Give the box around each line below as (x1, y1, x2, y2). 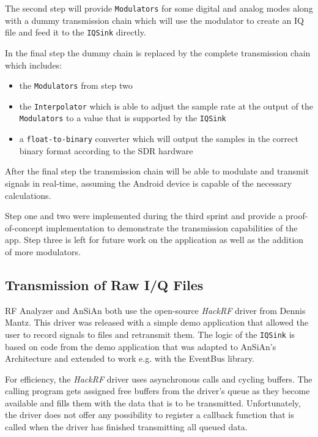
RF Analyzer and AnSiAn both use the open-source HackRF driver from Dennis (5, 304, 306, 316)
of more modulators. (5, 245, 81, 258)
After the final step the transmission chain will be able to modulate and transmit (5, 165, 309, 177)
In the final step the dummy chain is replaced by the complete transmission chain (5, 46, 311, 59)
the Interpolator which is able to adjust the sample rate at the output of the (19, 99, 313, 112)
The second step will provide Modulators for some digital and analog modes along (5, 2, 313, 14)
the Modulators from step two (19, 79, 133, 92)
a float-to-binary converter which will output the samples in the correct (19, 132, 298, 145)
